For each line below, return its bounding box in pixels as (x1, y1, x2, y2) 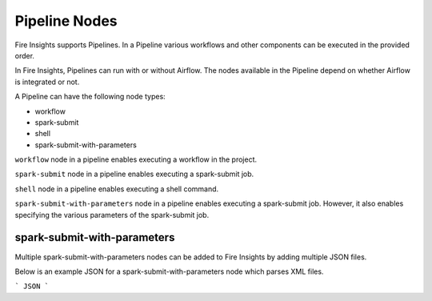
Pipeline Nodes (14, 12, 118, 30)
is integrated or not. (14, 77, 80, 86)
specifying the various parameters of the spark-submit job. (14, 210, 210, 219)
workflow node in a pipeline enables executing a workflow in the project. (14, 155, 258, 164)
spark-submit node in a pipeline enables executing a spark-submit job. (14, 169, 254, 179)
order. (14, 50, 35, 60)
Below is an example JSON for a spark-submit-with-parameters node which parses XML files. (14, 267, 324, 276)
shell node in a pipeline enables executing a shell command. (14, 184, 219, 194)
